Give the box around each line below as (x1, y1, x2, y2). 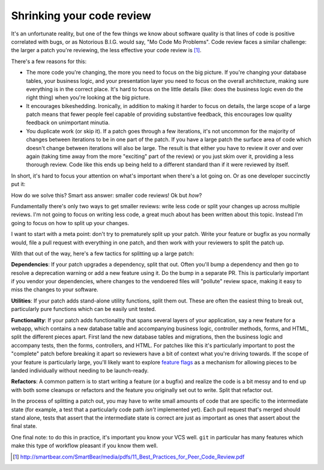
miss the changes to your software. (11, 286, 98, 294)
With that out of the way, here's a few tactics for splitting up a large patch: (11, 250, 194, 257)
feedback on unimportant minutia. (26, 119, 110, 126)
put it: (11, 181, 26, 188)
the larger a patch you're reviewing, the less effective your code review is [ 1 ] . (11, 47, 202, 54)
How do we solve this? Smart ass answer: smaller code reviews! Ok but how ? (11, 191, 202, 199)
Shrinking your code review (11, 9, 151, 22)
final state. (11, 423, 37, 430)
